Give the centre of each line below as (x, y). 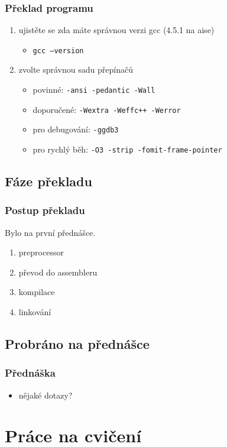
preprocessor (41, 252)
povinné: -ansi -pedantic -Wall (94, 90)
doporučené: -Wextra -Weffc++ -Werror (107, 109)
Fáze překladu (48, 181)
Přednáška (30, 373)
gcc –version (58, 51)
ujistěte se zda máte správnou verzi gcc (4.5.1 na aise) (116, 30)
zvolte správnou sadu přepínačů (76, 69)
